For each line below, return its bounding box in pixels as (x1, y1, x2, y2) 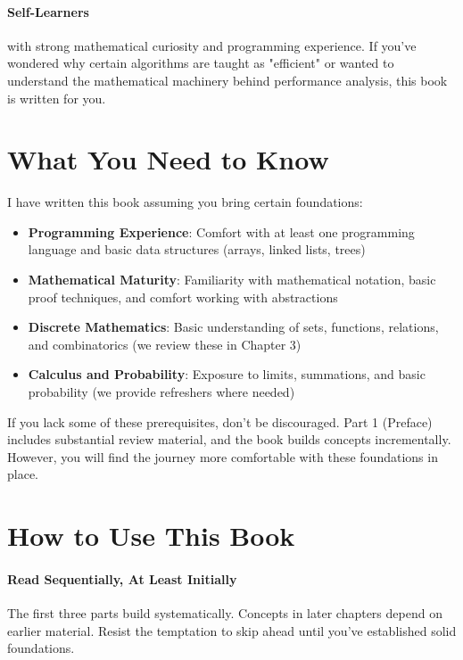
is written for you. (7, 88, 106, 107)
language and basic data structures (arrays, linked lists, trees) (28, 240, 366, 259)
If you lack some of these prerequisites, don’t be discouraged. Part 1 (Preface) (7, 412, 433, 431)
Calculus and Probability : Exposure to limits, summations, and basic (28, 365, 426, 384)
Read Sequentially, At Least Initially (7, 569, 237, 588)
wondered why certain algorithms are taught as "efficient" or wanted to (7, 54, 394, 72)
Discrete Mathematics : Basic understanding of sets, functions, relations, (28, 318, 439, 336)
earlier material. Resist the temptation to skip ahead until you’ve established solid (7, 621, 457, 639)
